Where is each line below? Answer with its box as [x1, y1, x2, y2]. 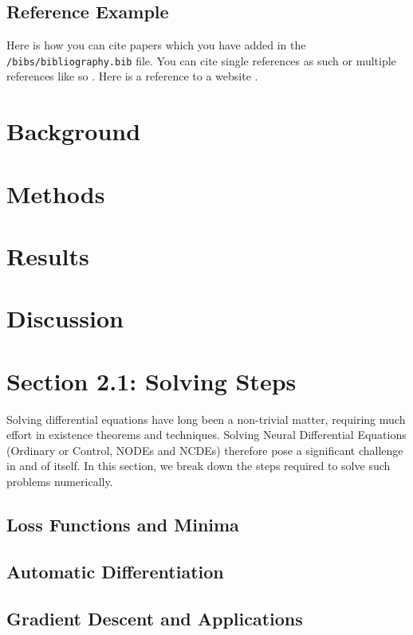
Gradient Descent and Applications [6, 606, 303, 630]
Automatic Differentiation [6, 559, 224, 583]
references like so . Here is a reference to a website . [6, 68, 258, 84]
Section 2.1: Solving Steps [6, 364, 297, 397]
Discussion [6, 302, 124, 335]
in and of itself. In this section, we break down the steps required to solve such [6, 457, 391, 474]
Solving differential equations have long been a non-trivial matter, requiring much [6, 410, 406, 427]
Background [6, 115, 141, 147]
